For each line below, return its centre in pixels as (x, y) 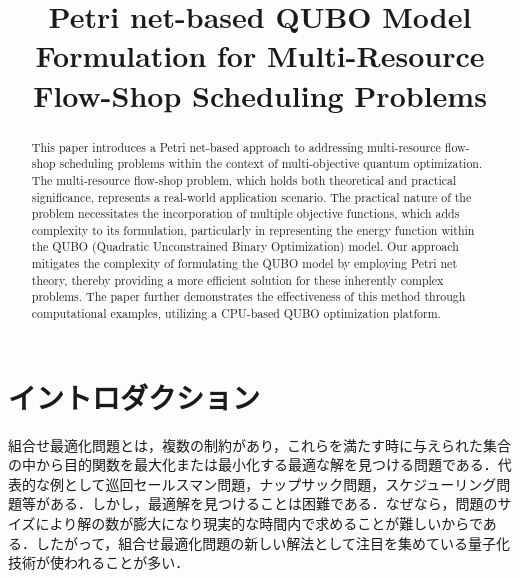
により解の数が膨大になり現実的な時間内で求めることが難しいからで (259, 523)
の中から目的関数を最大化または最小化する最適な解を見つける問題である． (253, 464)
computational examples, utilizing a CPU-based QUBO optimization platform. (236, 313)
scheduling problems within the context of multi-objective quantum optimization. (271, 163)
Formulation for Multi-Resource (260, 55)
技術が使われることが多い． (99, 562)
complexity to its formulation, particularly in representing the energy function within (253, 229)
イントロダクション (134, 396)
